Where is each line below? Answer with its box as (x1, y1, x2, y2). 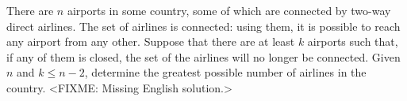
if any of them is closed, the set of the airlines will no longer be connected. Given (6, 48, 401, 65)
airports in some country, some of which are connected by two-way (67, 2, 391, 18)
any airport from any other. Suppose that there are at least (6, 33, 295, 50)
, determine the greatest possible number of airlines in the (84, 64, 367, 80)
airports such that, (307, 33, 398, 50)
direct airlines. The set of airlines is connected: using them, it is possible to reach (6, 17, 401, 34)
